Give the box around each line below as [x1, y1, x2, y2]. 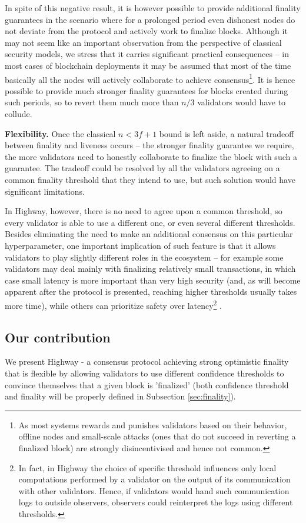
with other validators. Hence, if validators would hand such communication [18, 484, 290, 497]
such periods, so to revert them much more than [5, 96, 179, 108]
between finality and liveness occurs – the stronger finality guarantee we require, [5, 139, 294, 151]
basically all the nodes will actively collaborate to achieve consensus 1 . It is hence [5, 71, 295, 85]
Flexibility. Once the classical [5, 127, 116, 139]
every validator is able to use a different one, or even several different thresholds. [5, 216, 295, 228]
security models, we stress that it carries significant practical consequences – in [5, 48, 290, 60]
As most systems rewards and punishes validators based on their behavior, [18, 418, 287, 431]
